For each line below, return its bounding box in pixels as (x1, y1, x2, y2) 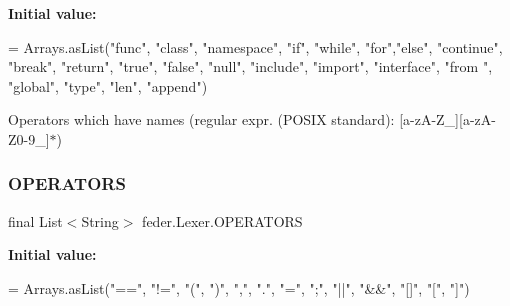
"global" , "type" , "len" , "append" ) (8, 75, 208, 96)
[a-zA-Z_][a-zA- (399, 109, 496, 130)
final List (8, 210, 63, 231)
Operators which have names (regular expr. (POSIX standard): (8, 109, 395, 130)
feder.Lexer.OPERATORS (142, 210, 303, 231)
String (81, 210, 119, 231)
